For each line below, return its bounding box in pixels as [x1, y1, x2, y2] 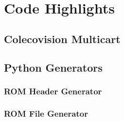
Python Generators [4, 60, 103, 75]
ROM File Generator [4, 107, 88, 119]
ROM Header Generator [4, 85, 102, 97]
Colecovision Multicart [4, 31, 121, 46]
